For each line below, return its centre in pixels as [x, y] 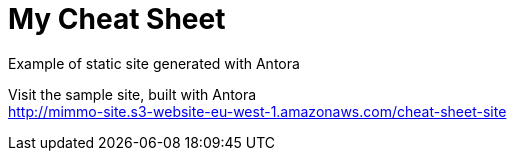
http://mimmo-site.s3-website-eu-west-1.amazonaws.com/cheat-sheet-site [257, 111]
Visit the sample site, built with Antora [132, 94]
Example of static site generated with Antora [154, 63]
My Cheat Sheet [117, 19]
